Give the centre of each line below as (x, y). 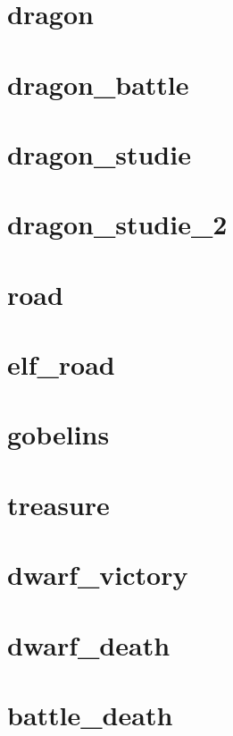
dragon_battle (98, 84)
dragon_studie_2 (117, 224)
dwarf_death (89, 644)
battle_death (90, 714)
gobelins (58, 434)
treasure (58, 504)
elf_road (61, 364)
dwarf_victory (98, 575)
